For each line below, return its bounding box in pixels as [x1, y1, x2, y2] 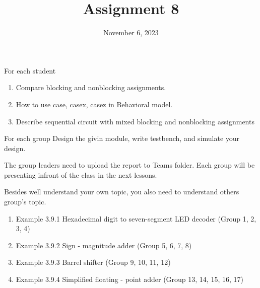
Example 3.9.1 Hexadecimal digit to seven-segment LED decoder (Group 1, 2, [16, 213, 256, 224]
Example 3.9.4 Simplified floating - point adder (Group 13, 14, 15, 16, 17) [16, 274, 243, 284]
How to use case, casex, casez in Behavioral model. [16, 99, 173, 109]
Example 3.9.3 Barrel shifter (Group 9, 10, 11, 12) [16, 257, 171, 267]
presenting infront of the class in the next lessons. [4, 169, 157, 180]
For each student [4, 65, 56, 76]
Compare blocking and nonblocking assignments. [16, 82, 166, 93]
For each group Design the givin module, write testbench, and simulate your [4, 133, 240, 143]
